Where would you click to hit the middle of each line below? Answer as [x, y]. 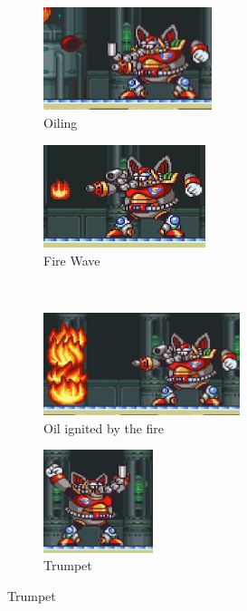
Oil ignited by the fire [104, 427]
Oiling [61, 122]
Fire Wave [72, 260]
